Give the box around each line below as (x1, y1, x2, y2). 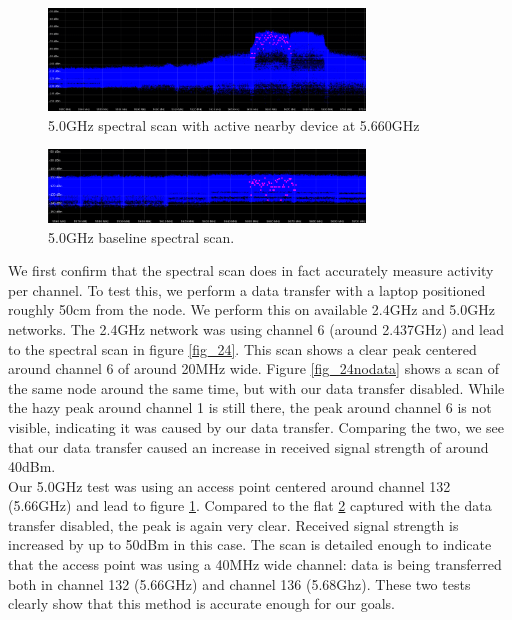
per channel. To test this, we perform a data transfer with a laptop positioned (8, 279, 486, 300)
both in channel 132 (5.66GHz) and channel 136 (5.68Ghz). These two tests (8, 573, 471, 594)
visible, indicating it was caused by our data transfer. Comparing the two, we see (8, 416, 504, 437)
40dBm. (8, 456, 56, 477)
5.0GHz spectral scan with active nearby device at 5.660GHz (48, 114, 420, 135)
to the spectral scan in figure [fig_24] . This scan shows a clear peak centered (8, 338, 477, 359)
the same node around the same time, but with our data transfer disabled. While (8, 377, 505, 398)
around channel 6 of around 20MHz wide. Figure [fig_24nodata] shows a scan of (8, 358, 499, 379)
